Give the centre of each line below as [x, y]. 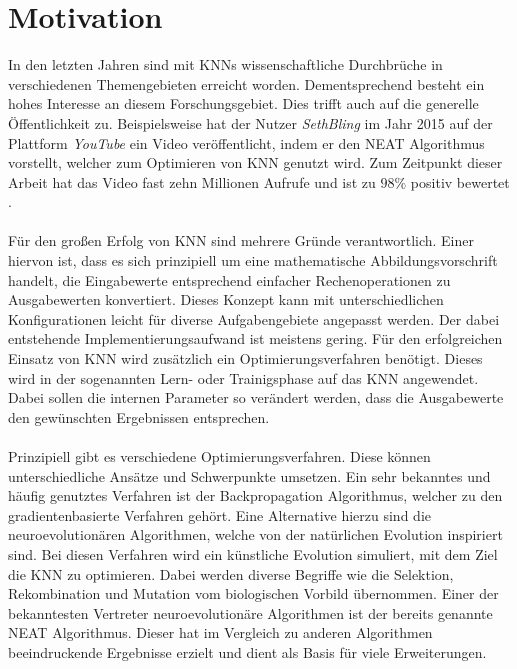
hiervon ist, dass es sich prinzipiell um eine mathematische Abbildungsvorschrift [253, 260]
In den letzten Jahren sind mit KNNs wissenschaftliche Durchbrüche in [225, 64]
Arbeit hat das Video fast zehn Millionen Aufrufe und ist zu [192, 181]
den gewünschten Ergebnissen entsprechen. [139, 416]
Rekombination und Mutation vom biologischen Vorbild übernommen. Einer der [253, 593]
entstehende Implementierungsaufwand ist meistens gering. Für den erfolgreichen [255, 338]
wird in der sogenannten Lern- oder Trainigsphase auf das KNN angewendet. [243, 377]
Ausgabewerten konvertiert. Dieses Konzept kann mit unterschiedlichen [226, 299]
